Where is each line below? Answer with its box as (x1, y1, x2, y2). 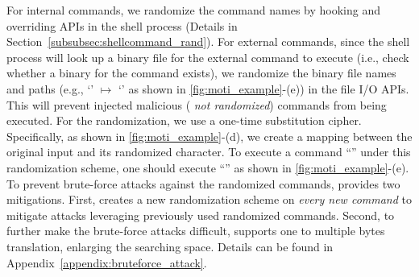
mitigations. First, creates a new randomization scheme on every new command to (6, 191, 412, 208)
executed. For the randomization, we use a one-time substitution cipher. (6, 112, 362, 129)
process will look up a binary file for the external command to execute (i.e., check (6, 48, 409, 65)
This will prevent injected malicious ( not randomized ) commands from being (6, 96, 387, 113)
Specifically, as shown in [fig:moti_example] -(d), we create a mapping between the (6, 127, 413, 144)
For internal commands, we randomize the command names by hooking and (6, 2, 381, 18)
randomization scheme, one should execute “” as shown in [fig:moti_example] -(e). (6, 159, 409, 176)
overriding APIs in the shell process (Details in (6, 17, 238, 34)
